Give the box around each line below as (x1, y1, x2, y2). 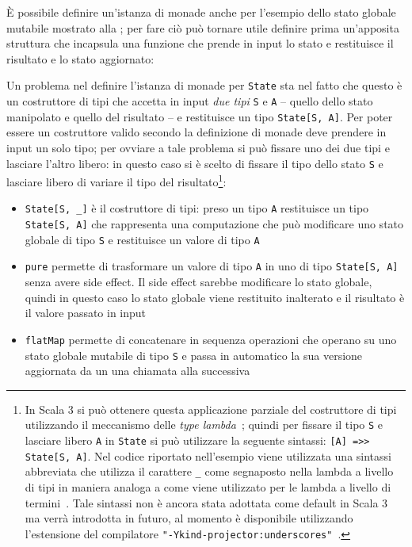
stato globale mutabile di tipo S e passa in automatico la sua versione (25, 346, 363, 363)
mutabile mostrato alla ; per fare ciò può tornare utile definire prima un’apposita (6, 19, 399, 36)
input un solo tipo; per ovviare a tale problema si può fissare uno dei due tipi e (6, 139, 390, 155)
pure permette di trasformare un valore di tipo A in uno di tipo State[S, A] (25, 258, 399, 274)
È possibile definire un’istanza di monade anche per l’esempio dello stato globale (6, 4, 396, 20)
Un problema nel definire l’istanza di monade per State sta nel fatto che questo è (6, 77, 402, 94)
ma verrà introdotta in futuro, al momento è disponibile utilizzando (25, 510, 353, 526)
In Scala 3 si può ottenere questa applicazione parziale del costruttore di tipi (25, 400, 397, 417)
